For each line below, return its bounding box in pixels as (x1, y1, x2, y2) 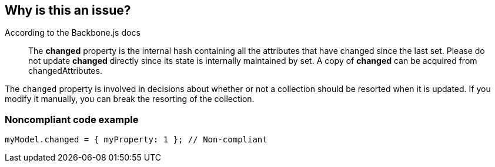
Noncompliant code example (5, 113, 139, 125)
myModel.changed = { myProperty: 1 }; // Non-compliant (5, 135, 267, 145)
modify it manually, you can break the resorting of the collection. (5, 94, 255, 104)
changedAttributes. (28, 66, 102, 76)
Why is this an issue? (5, 3, 131, 18)
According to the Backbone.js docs (5, 28, 141, 38)
